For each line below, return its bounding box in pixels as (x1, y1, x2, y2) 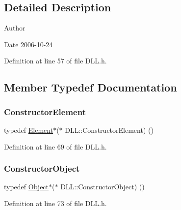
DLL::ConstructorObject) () (60, 181, 145, 192)
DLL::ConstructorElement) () (65, 124, 154, 135)
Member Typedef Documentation (4, 80, 177, 95)
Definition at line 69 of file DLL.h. (4, 141, 107, 151)
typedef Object (4, 181, 49, 192)
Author (4, 23, 26, 33)
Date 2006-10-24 (4, 39, 53, 49)
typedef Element (4, 124, 53, 135)
